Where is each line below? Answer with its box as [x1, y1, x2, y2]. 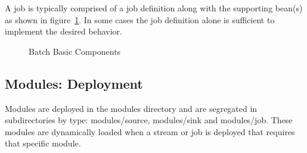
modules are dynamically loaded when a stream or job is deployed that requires [5, 125, 295, 138]
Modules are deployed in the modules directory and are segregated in [5, 102, 258, 114]
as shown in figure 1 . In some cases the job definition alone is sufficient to [5, 13, 275, 26]
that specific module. [5, 137, 81, 149]
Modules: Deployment [5, 74, 143, 92]
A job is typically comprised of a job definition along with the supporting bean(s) [5, 2, 303, 14]
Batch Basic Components [29, 45, 121, 57]
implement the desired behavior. [5, 25, 122, 38]
